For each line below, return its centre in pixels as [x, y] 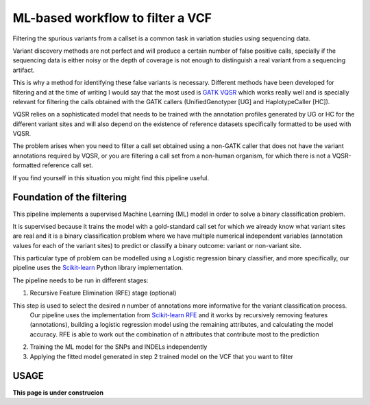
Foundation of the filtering [70, 198]
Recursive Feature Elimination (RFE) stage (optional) [103, 293]
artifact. [24, 70]
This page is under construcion [58, 392]
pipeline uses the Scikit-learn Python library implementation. [98, 268]
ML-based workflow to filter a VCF [112, 18]
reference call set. [68, 165]
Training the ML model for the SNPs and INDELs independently [119, 347]
